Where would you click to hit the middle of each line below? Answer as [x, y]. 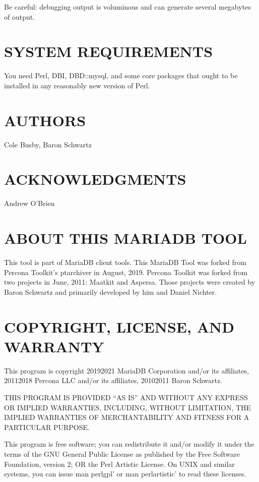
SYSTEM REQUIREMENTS [109, 51]
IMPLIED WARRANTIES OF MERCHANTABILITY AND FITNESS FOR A [127, 417]
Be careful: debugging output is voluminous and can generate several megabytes [127, 7]
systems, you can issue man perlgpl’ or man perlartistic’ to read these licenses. [125, 474]
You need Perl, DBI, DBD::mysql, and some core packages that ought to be [121, 75]
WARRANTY [54, 346]
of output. [20, 16]
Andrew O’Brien [29, 203]
